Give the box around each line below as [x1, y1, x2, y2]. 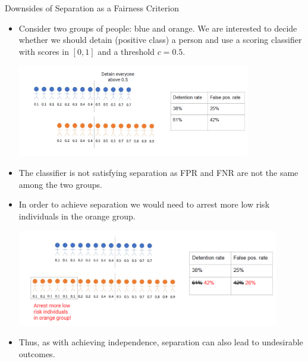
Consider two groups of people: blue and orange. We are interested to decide [18, 21, 297, 34]
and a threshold [98, 45, 155, 57]
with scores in [18, 45, 69, 57]
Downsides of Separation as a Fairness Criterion [5, 2, 179, 14]
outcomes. [18, 347, 55, 360]
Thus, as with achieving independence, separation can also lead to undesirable [18, 336, 303, 348]
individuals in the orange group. [18, 209, 136, 222]
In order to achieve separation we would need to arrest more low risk [18, 198, 270, 211]
